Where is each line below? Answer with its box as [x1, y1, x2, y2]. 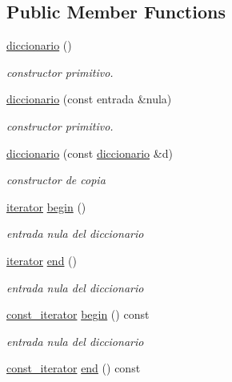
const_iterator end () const [6, 360, 141, 376]
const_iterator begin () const [6, 306, 150, 323]
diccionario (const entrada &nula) [6, 90, 172, 107]
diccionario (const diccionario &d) [6, 144, 173, 161]
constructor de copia [6, 171, 106, 188]
